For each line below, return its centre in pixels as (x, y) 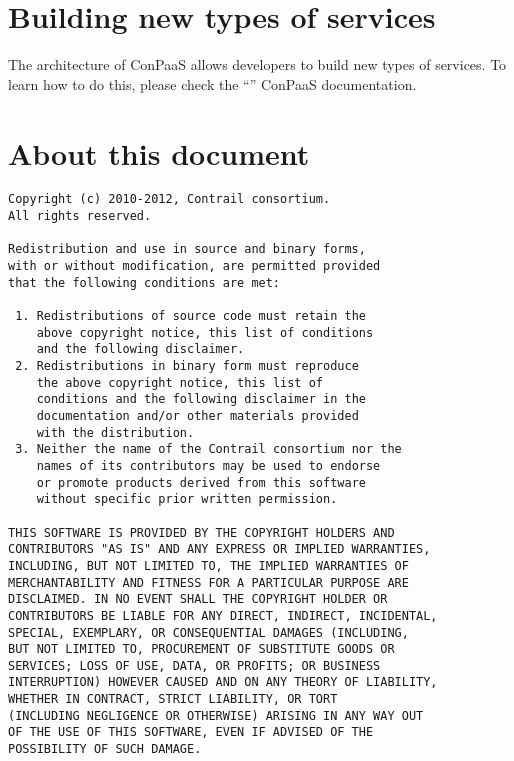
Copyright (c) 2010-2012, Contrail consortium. (169, 199)
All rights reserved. (80, 216)
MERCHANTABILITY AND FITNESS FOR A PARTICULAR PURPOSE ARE (208, 582)
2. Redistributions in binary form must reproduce (187, 366)
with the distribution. (115, 432)
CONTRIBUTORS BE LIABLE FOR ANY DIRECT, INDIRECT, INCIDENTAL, (223, 615)
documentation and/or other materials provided (197, 415)
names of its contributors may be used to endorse (208, 465)
